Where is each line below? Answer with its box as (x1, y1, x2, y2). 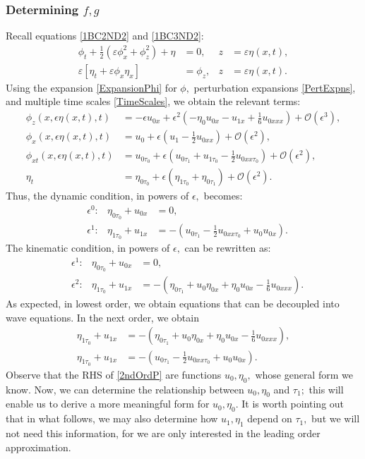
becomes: (203, 188, 243, 203)
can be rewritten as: (184, 240, 271, 255)
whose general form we (255, 367, 353, 381)
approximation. (6, 439, 71, 454)
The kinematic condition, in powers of (6, 240, 170, 255)
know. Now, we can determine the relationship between (6, 381, 244, 396)
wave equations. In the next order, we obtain (6, 310, 199, 324)
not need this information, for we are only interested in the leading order (6, 425, 321, 440)
